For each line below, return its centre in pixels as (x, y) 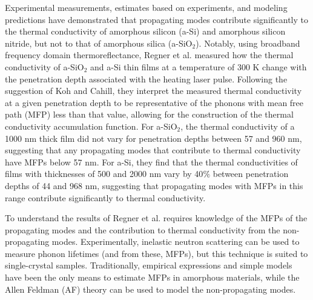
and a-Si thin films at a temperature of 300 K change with (199, 66)
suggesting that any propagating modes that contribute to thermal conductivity (153, 150)
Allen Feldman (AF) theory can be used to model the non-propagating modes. (150, 289)
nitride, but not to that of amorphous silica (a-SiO (99, 43)
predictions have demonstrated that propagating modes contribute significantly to (157, 19)
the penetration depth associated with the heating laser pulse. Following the (146, 78)
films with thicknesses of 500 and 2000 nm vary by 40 (104, 174)
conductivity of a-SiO (44, 66)
